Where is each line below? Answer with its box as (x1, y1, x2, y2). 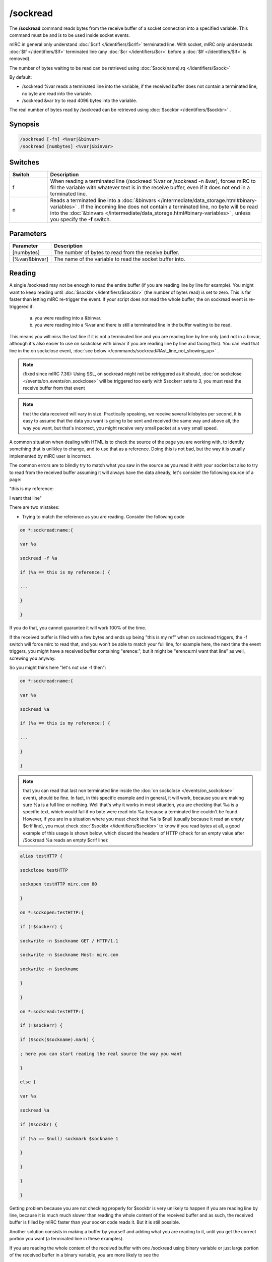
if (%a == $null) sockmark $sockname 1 (20, 1136, 118, 1141)
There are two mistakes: (9, 504, 60, 510)
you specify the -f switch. (50, 216, 111, 223)
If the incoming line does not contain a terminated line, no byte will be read (81, 203, 258, 211)
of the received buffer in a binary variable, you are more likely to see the (9, 1252, 159, 1258)
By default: (9, 74, 32, 80)
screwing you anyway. (9, 655, 56, 661)
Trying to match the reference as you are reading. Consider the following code (22, 513, 185, 519)
